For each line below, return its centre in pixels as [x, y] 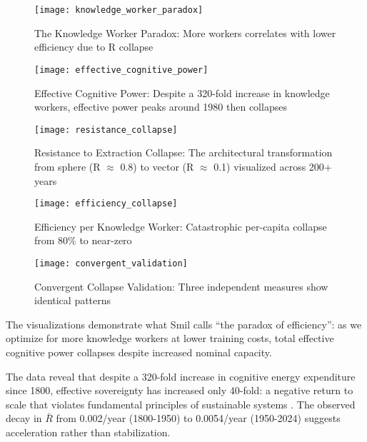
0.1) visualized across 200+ [273, 166]
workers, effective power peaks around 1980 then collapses [161, 107]
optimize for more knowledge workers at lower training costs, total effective [170, 338]
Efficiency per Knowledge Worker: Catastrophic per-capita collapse [181, 226]
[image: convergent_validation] [111, 263]
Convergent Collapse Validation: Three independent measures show [181, 286]
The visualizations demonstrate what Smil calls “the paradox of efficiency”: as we [184, 324]
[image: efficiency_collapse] [106, 204]
